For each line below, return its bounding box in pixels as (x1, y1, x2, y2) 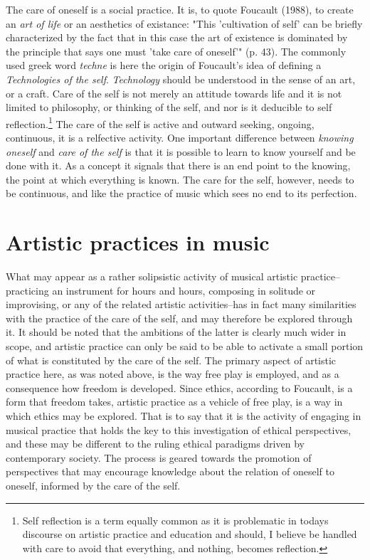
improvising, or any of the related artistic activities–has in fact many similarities (6, 297, 356, 312)
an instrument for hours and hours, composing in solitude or (52, 282, 316, 297)
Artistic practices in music (6, 228, 270, 257)
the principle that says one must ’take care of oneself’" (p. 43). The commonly (6, 43, 347, 58)
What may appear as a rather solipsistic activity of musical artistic (6, 269, 298, 284)
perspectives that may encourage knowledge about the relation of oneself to (6, 464, 334, 479)
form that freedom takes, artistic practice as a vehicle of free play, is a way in (6, 394, 343, 409)
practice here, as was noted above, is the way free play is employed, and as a (6, 366, 339, 381)
